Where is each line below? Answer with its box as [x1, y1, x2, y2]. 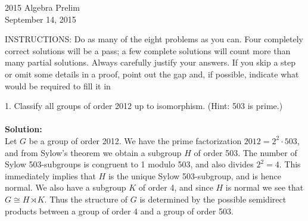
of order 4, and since [138, 181, 213, 194]
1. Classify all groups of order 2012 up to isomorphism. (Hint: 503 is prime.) [5, 99, 283, 112]
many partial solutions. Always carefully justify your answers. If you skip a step [5, 56, 296, 69]
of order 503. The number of [194, 146, 297, 158]
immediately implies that [5, 169, 96, 182]
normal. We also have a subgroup [5, 181, 126, 194]
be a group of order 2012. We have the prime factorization [29, 134, 242, 147]
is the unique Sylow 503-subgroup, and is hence [108, 169, 281, 182]
